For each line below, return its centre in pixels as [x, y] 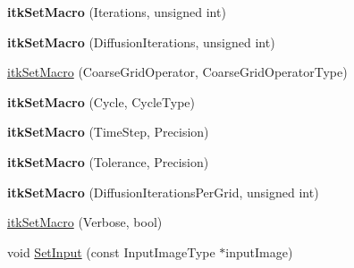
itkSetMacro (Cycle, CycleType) [101, 101]
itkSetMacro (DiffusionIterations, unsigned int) [141, 42]
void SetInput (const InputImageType [111, 251]
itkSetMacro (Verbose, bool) [85, 222]
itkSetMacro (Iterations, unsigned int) [117, 12]
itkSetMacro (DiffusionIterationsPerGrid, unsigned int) [163, 192]
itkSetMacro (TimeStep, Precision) [108, 132]
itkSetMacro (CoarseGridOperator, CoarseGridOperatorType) [177, 72]
